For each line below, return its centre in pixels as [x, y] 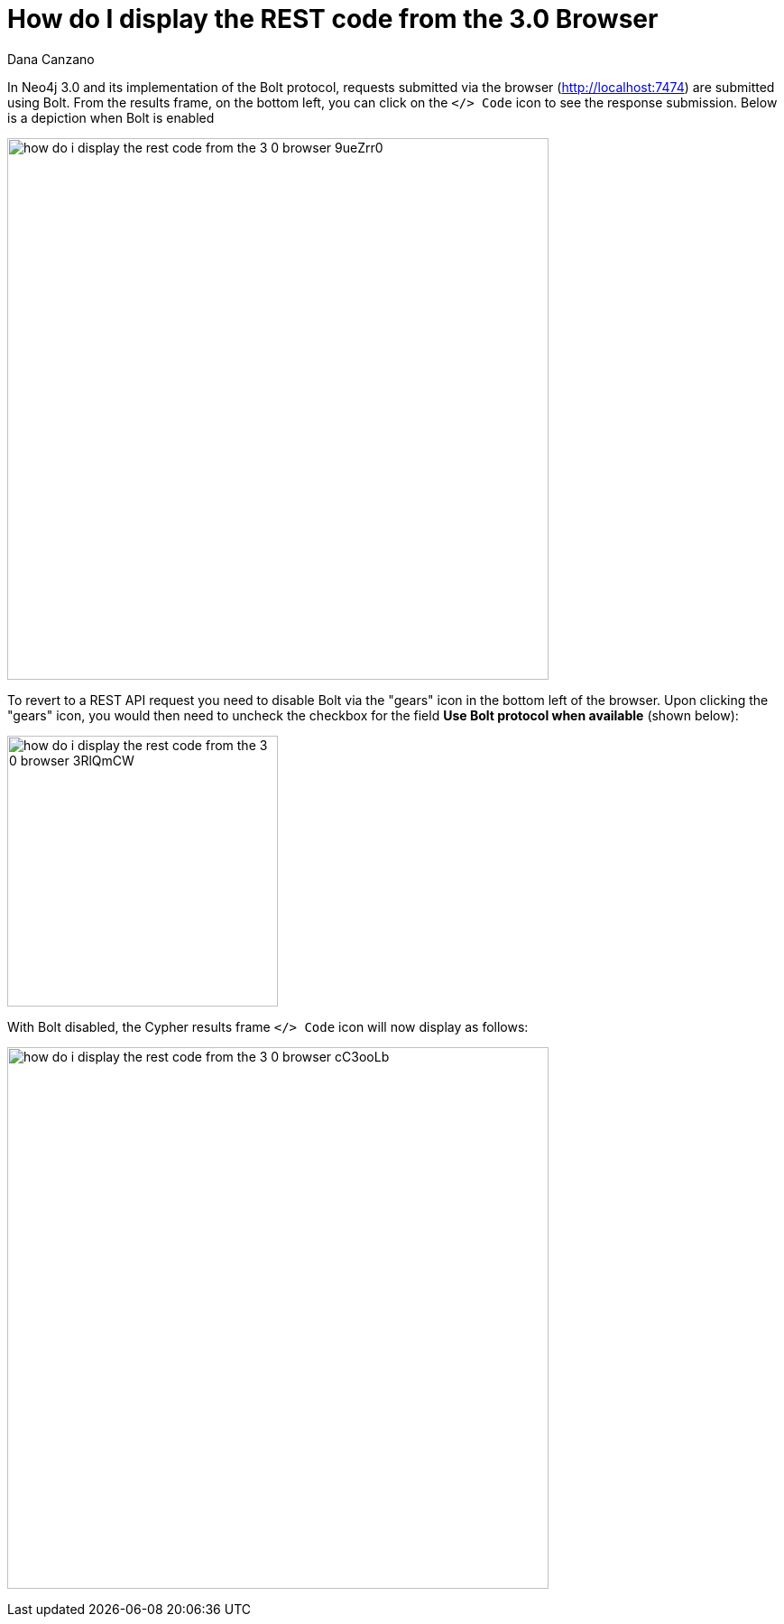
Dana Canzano [51, 59]
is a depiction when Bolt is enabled [111, 117]
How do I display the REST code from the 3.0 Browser [333, 19]
